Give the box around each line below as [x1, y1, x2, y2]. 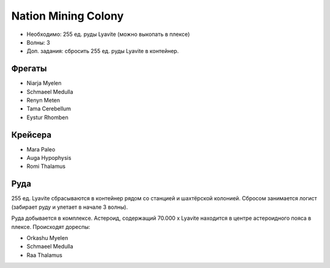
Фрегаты [11, 63, 47, 74]
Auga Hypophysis [26, 154, 71, 162]
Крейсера [11, 129, 52, 140]
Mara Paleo [26, 145, 56, 153]
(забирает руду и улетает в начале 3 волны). [11, 203, 128, 211]
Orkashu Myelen [26, 234, 68, 241]
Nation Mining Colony [11, 9, 124, 23]
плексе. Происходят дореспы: [11, 223, 90, 230]
